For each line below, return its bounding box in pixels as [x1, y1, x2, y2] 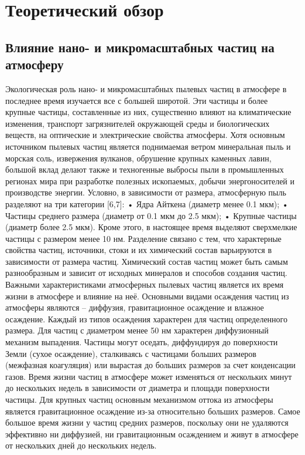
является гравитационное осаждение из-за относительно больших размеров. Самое [5, 405, 300, 417]
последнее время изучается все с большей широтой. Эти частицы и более [5, 94, 268, 106]
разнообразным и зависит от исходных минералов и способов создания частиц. [5, 267, 287, 279]
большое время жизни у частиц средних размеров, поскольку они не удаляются [5, 416, 289, 429]
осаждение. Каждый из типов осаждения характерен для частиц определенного [5, 312, 287, 325]
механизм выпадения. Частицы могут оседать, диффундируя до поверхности [5, 336, 278, 348]
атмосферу [5, 55, 64, 73]
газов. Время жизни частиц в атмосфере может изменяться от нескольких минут [5, 370, 292, 382]
